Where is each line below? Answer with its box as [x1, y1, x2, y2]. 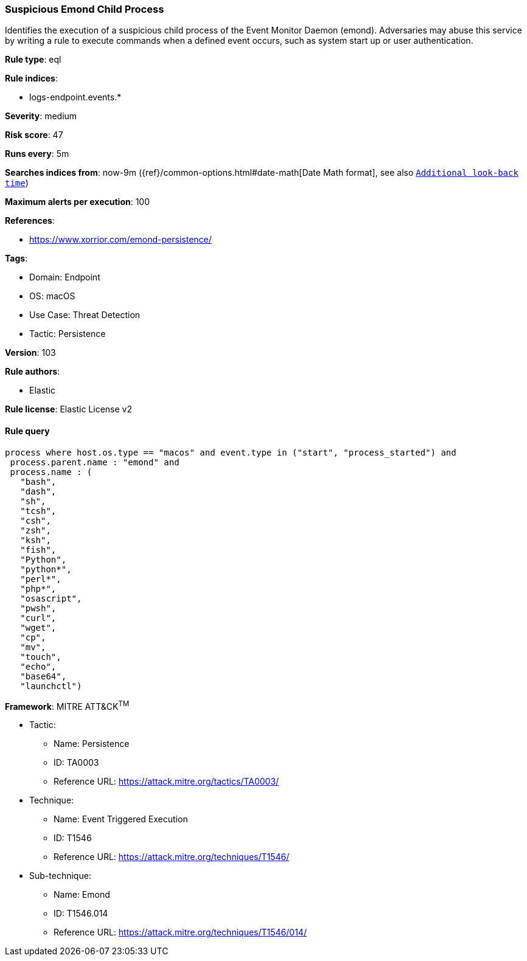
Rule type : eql [5, 54, 61, 65]
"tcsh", [20, 505, 57, 516]
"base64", [20, 671, 67, 681]
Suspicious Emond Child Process [5, 3, 164, 15]
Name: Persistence [54, 738, 130, 749]
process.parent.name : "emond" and [10, 457, 180, 467]
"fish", [20, 544, 57, 555]
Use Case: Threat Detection [29, 310, 141, 321]
